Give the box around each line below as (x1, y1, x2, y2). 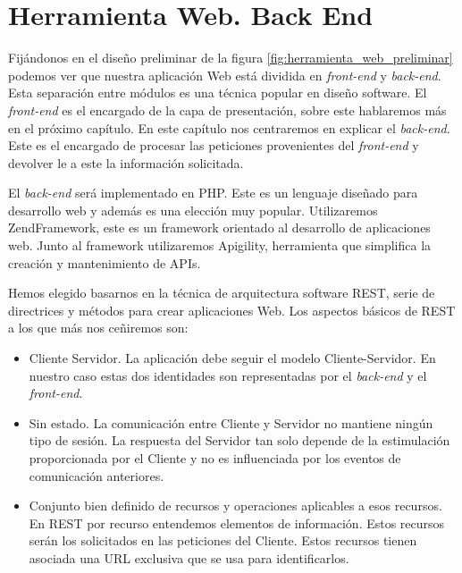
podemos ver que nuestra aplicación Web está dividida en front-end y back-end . (8, 65, 441, 84)
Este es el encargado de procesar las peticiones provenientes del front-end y (8, 136, 419, 155)
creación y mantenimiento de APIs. (8, 253, 201, 272)
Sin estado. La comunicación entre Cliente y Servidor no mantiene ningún (29, 413, 433, 432)
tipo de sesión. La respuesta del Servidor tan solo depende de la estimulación (29, 431, 450, 450)
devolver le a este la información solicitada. (8, 153, 244, 172)
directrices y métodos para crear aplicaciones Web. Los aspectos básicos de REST (8, 300, 456, 319)
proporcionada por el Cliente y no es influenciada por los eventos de (29, 449, 401, 467)
